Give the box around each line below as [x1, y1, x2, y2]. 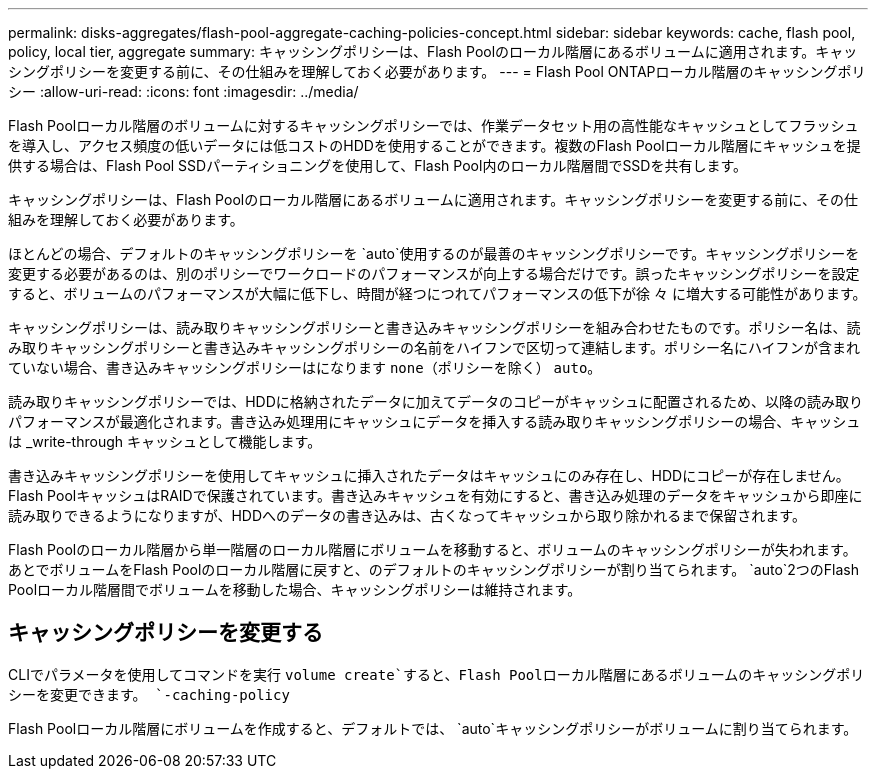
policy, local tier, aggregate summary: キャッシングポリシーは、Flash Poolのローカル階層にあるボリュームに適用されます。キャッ [8, 43, 858, 60]
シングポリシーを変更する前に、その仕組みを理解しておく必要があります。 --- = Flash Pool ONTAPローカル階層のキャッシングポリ [8, 63, 866, 80]
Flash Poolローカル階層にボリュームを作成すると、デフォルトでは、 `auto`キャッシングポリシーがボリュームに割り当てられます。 [8, 719, 858, 737]
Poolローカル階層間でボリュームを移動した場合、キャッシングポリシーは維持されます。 [8, 581, 582, 598]
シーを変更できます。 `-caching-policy [8, 686, 290, 703]
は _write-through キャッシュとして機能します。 [8, 433, 322, 450]
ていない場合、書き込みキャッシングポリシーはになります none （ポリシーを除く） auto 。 [8, 359, 602, 376]
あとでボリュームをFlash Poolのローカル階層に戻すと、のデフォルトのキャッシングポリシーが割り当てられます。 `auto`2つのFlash [8, 561, 860, 578]
